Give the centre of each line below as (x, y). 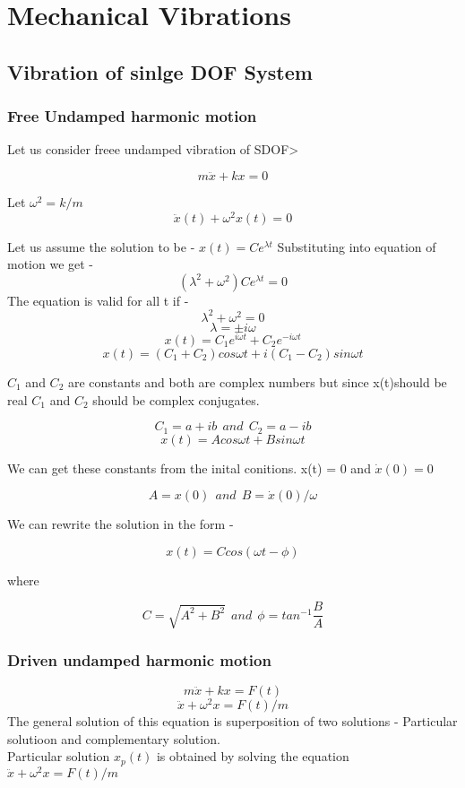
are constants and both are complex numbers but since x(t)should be (257, 382)
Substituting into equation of (357, 246)
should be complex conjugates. (176, 399)
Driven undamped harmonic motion (139, 659)
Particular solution (59, 756)
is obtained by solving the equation (253, 756)
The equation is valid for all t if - (98, 300)
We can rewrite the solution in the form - (121, 524)
